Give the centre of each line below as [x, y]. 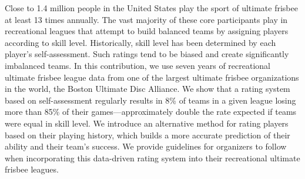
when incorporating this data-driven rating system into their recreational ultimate [152, 158]
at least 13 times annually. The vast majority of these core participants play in [146, 19]
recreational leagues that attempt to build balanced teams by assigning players [147, 31]
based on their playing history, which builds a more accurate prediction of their [148, 135]
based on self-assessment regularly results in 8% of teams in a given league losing [150, 100]
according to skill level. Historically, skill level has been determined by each [140, 42]
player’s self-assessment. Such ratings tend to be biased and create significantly [147, 54]
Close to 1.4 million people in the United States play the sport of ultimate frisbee [151, 8]
